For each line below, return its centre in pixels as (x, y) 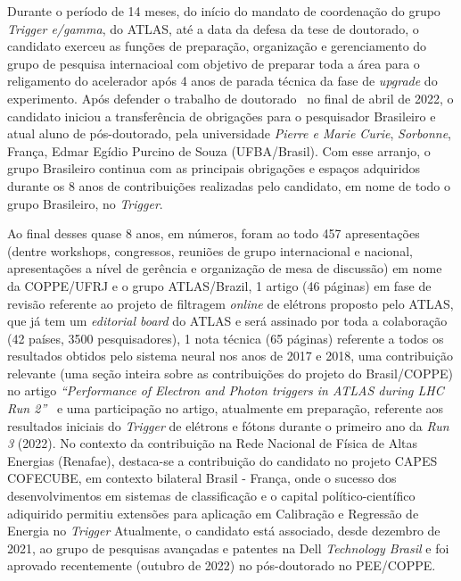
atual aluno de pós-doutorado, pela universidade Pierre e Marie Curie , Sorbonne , (229, 133)
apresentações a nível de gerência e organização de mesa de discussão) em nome (225, 268)
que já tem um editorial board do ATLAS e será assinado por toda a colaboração (227, 321)
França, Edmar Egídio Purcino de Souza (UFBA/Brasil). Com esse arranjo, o (219, 150)
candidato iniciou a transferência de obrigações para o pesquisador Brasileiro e (222, 116)
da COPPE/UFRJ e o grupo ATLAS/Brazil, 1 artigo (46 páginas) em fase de (219, 285)
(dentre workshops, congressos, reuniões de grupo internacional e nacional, (210, 250)
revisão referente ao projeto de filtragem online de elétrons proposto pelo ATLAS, (230, 303)
